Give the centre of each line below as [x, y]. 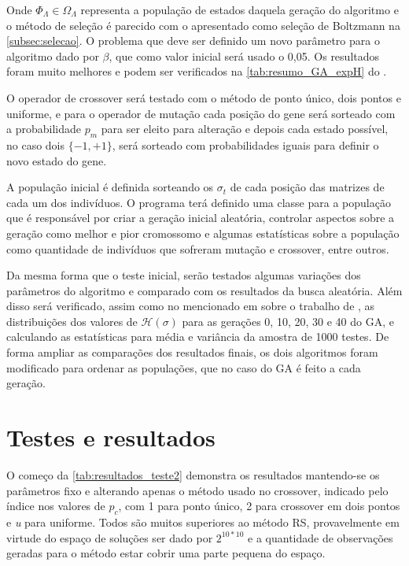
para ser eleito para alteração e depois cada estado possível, [245, 129]
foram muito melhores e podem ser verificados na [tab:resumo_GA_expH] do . [197, 71]
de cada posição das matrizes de [307, 187]
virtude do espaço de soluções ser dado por [110, 537]
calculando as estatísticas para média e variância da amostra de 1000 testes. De [198, 337]
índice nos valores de [56, 506]
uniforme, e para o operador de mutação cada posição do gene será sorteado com [201, 113]
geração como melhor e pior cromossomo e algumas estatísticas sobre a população [203, 233]
